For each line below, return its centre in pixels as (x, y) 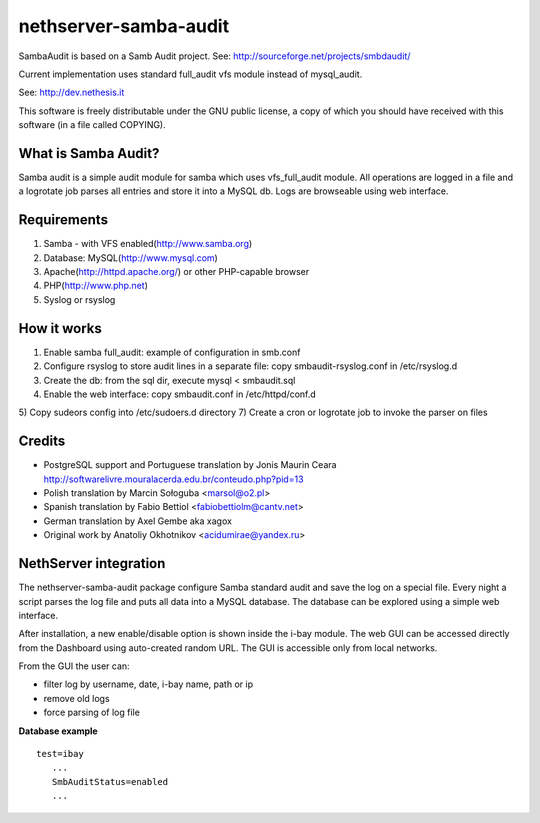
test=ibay (60, 754)
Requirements (63, 220)
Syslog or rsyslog (79, 299)
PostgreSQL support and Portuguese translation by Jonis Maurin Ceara (190, 465)
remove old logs (76, 698)
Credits (42, 441)
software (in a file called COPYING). (92, 125)
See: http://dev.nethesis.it (71, 92)
